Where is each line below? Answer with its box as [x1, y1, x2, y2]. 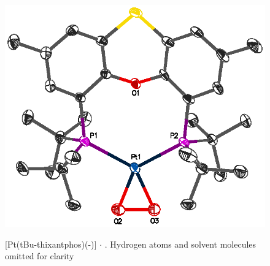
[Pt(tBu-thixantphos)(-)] [5, 237, 97, 250]
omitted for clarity [5, 249, 74, 262]
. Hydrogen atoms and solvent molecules [104, 237, 256, 250]
